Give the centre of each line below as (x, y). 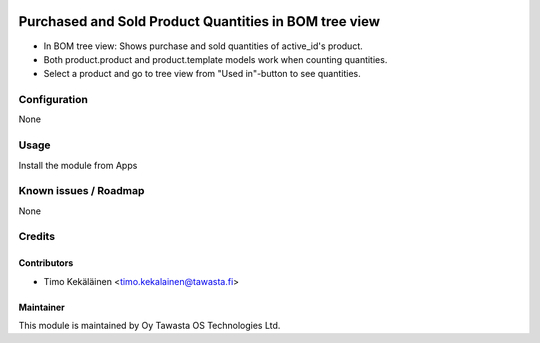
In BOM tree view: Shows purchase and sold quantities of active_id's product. (203, 46)
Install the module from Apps (78, 165)
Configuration (53, 100)
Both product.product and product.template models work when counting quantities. (215, 59)
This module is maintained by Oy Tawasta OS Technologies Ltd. (149, 326)
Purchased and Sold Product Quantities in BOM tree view (199, 21)
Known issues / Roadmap (81, 191)
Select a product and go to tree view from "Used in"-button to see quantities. (202, 74)
